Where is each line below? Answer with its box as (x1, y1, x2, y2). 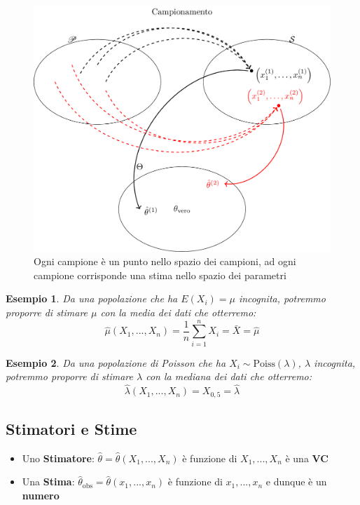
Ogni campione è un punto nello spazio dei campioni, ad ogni (34, 254, 296, 269)
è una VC (285, 450, 328, 465)
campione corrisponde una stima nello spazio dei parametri (34, 267, 286, 282)
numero (22, 488, 60, 503)
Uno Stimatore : (22, 450, 95, 465)
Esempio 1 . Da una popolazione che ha (6, 291, 178, 306)
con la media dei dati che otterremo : (100, 305, 256, 320)
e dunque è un (265, 474, 327, 489)
